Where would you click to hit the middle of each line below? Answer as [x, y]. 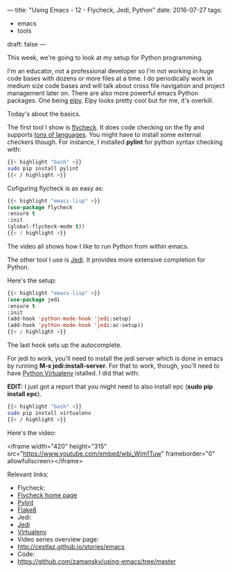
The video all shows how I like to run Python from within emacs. [98, 246]
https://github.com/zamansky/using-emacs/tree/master [97, 561]
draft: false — [27, 44]
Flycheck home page [47, 495]
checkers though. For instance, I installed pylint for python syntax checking [115, 142]
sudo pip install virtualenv [49, 413]
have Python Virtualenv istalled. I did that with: [73, 373]
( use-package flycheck [40, 207]
